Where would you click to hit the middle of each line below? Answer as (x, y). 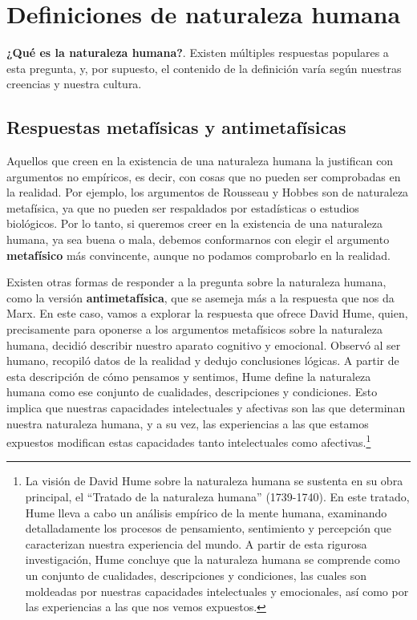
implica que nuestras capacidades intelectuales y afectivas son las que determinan (206, 408)
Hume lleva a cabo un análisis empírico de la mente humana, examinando (206, 512)
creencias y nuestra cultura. (74, 84)
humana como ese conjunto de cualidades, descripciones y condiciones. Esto (192, 392)
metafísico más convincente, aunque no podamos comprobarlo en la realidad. (198, 255)
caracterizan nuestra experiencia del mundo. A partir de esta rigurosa (196, 543)
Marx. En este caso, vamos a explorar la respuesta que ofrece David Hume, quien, (207, 313)
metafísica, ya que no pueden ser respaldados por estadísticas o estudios (183, 207)
